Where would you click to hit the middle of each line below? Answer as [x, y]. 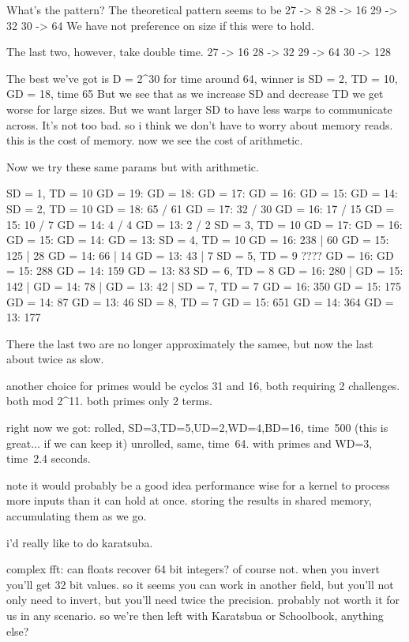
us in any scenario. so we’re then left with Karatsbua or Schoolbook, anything [195, 615]
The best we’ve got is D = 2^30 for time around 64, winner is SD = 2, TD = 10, [202, 78]
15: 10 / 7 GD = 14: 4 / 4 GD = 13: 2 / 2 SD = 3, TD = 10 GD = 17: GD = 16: [204, 224]
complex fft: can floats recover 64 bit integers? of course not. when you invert [193, 569]
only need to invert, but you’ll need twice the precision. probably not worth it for [203, 600]
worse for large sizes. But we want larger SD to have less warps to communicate [199, 109]
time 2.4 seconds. [49, 458]
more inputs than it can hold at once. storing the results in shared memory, [189, 500]
